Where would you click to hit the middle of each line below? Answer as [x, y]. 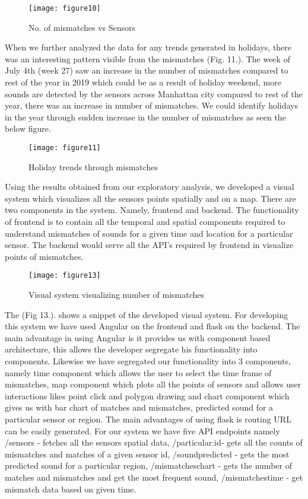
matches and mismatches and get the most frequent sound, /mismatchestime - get [154, 477]
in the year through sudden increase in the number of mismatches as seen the [145, 117]
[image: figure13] [65, 276]
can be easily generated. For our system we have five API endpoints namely [142, 430]
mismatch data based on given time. [71, 489]
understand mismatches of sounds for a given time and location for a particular [149, 233]
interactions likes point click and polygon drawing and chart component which [147, 395]
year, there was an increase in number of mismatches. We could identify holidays [152, 105]
